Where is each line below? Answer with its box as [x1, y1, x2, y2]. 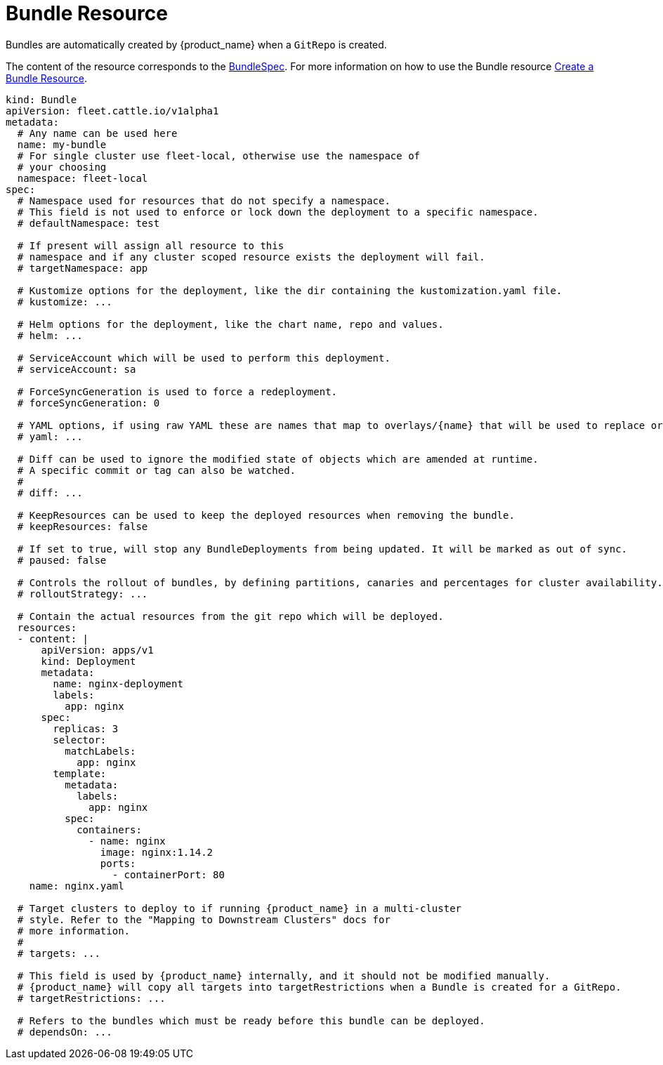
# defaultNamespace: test [17, 217, 160, 229]
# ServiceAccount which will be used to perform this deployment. [17, 352, 390, 364]
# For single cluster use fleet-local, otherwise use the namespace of [17, 150, 421, 161]
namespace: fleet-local [17, 172, 148, 184]
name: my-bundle [17, 138, 107, 150]
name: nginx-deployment [53, 677, 183, 689]
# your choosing [17, 161, 107, 173]
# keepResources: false [17, 520, 148, 532]
